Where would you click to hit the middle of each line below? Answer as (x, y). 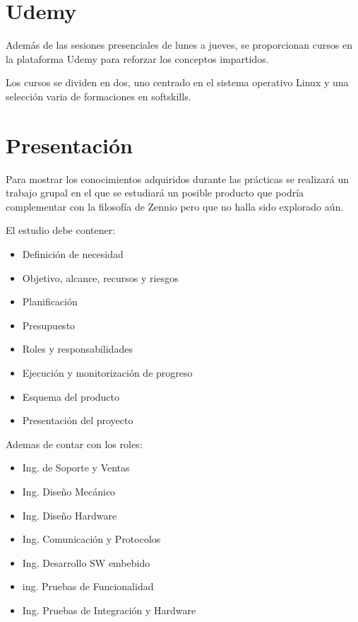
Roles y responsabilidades (77, 349)
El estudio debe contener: (61, 230)
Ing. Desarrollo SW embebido (86, 562)
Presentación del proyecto (78, 420)
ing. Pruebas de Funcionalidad (88, 586)
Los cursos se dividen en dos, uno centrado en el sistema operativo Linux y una (177, 82)
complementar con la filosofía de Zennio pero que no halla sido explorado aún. (175, 206)
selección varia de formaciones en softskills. (99, 96)
